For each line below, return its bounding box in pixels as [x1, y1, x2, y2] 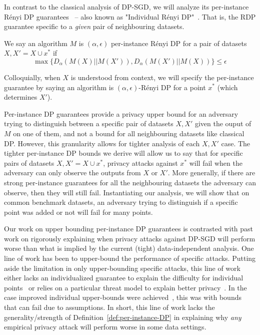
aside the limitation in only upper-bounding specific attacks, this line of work [4, 262, 240, 273]
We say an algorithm [4, 38, 67, 48]
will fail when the [189, 157, 242, 168]
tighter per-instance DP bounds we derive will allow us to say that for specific [4, 148, 243, 158]
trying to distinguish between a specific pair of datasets [4, 118, 173, 129]
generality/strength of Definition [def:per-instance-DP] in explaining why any [4, 311, 241, 322]
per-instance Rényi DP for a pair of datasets [110, 38, 247, 48]
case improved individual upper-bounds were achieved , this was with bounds [4, 292, 241, 302]
